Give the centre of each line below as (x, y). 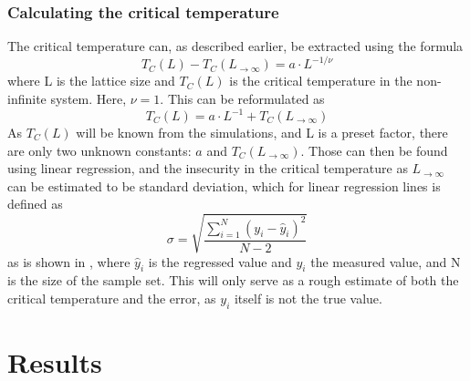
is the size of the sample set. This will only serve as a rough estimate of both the (233, 280)
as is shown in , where (69, 261)
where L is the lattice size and (91, 81)
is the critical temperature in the (321, 81)
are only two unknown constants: (99, 150)
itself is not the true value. (308, 298)
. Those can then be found (374, 150)
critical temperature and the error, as (112, 298)
